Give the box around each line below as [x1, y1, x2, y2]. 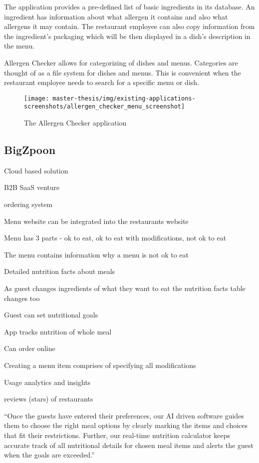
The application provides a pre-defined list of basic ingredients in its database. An [4, 1, 255, 11]
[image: [24, 94, 49, 102]
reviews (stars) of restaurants [4, 393, 93, 404]
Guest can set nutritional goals [4, 309, 98, 320]
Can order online [4, 343, 55, 353]
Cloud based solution [4, 165, 68, 175]
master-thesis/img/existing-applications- [52, 94, 196, 102]
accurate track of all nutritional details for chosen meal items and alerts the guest [4, 439, 254, 450]
